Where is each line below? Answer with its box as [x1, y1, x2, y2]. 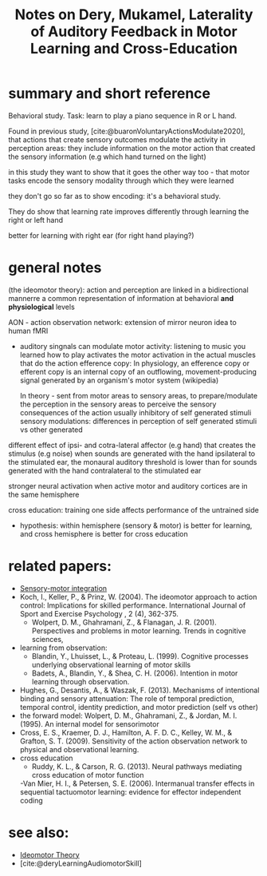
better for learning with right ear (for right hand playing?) [8, 230, 194, 240]
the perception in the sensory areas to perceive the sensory [19, 399, 217, 409]
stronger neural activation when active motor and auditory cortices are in [8, 481, 249, 490]
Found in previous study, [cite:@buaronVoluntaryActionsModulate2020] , [8, 126, 245, 136]
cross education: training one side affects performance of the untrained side [8, 505, 259, 514]
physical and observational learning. [19, 744, 139, 754]
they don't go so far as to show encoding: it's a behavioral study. [8, 191, 222, 200]
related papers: [8, 557, 112, 576]
